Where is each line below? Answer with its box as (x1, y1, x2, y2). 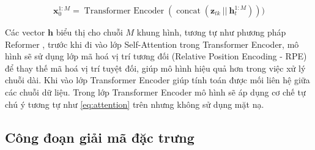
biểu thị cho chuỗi (56, 26, 123, 38)
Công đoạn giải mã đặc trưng (5, 127, 195, 146)
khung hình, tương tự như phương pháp (136, 26, 286, 38)
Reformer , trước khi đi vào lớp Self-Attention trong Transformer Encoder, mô (5, 37, 299, 50)
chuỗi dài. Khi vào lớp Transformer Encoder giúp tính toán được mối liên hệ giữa (5, 73, 310, 86)
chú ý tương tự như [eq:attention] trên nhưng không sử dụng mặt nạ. (5, 97, 264, 110)
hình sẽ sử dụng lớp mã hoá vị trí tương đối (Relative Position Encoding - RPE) (5, 50, 307, 62)
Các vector (5, 26, 45, 38)
